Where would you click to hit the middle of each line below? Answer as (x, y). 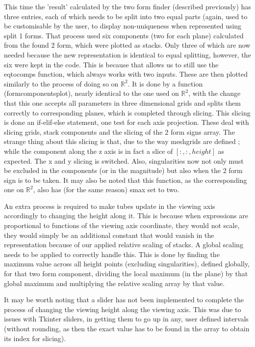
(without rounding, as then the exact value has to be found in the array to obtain (127, 328)
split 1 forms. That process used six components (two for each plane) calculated (124, 35)
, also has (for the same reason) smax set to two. (106, 189)
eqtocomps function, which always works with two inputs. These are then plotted (126, 74)
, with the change (215, 93)
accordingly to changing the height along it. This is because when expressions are (126, 216)
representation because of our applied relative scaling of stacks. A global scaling (124, 245)
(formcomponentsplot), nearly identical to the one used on (91, 93)
